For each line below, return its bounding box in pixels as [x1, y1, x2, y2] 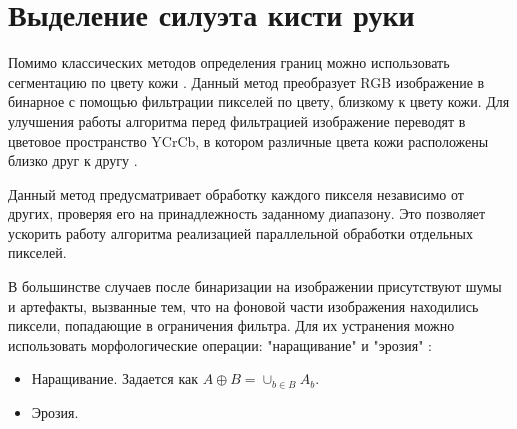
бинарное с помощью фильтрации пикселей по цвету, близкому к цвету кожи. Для [8, 91, 510, 112]
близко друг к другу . [8, 150, 138, 171]
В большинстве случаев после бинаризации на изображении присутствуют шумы [8, 276, 502, 297]
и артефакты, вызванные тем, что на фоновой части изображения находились [8, 295, 479, 316]
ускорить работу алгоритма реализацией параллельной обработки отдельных [8, 222, 473, 243]
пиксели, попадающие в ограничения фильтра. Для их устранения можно [8, 315, 455, 336]
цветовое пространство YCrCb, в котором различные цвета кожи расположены [8, 130, 489, 151]
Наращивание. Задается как [31, 368, 198, 389]
